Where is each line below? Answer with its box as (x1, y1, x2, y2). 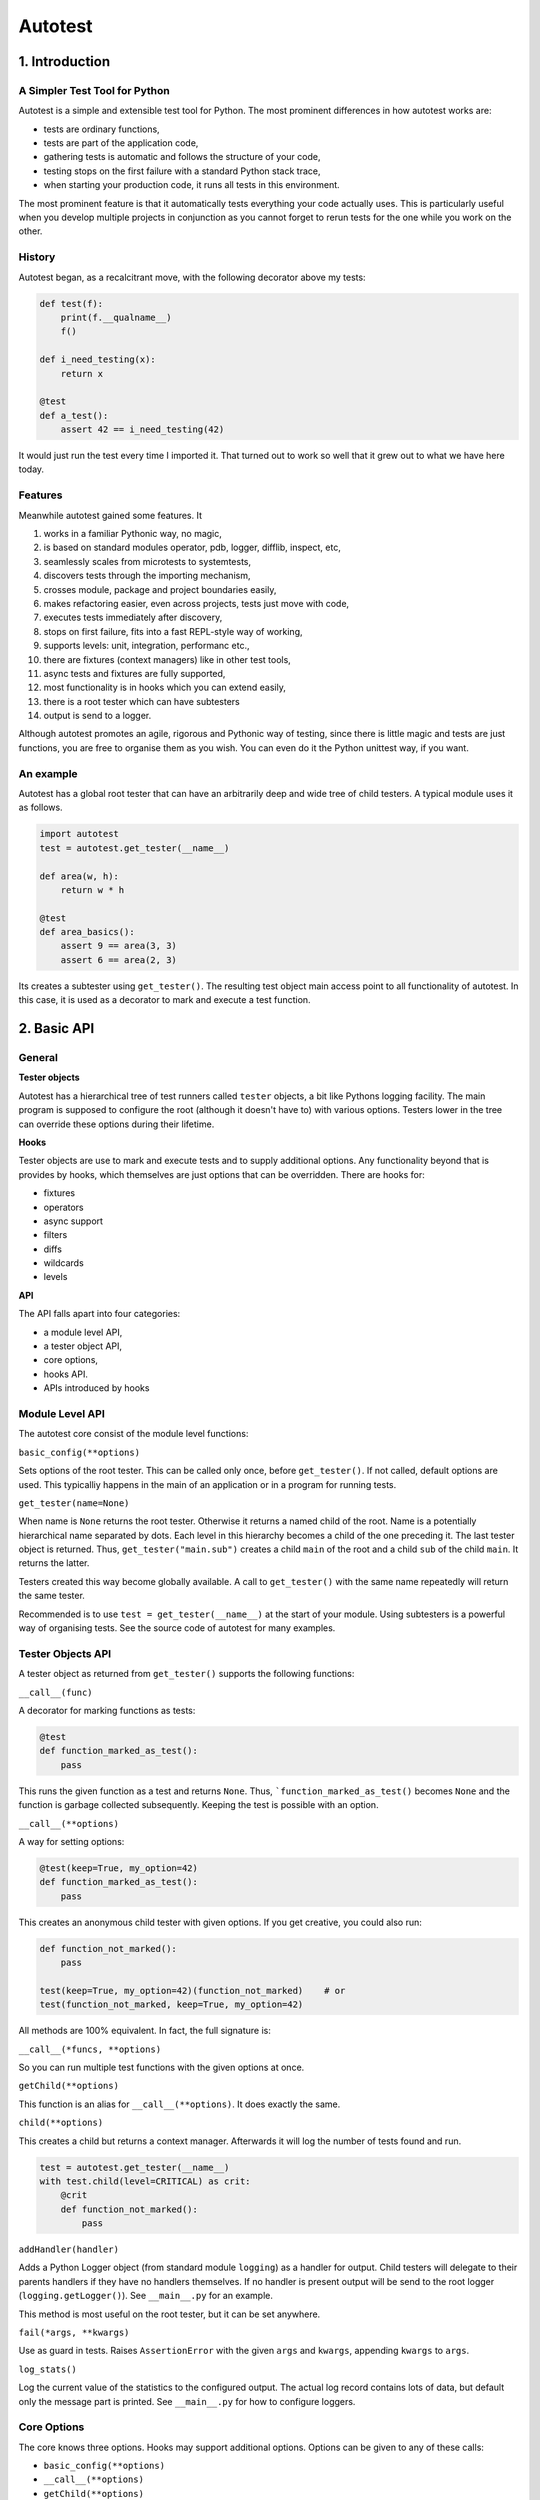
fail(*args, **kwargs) (18, 2327, 130, 2338)
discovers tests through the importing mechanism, (43, 570, 251, 582)
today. (18, 463, 45, 475)
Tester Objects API (18, 1646, 112, 1660)
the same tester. (18, 1590, 85, 1602)
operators (43, 1201, 84, 1213)
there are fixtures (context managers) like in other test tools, (43, 653, 292, 665)
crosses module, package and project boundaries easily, (43, 583, 277, 595)
